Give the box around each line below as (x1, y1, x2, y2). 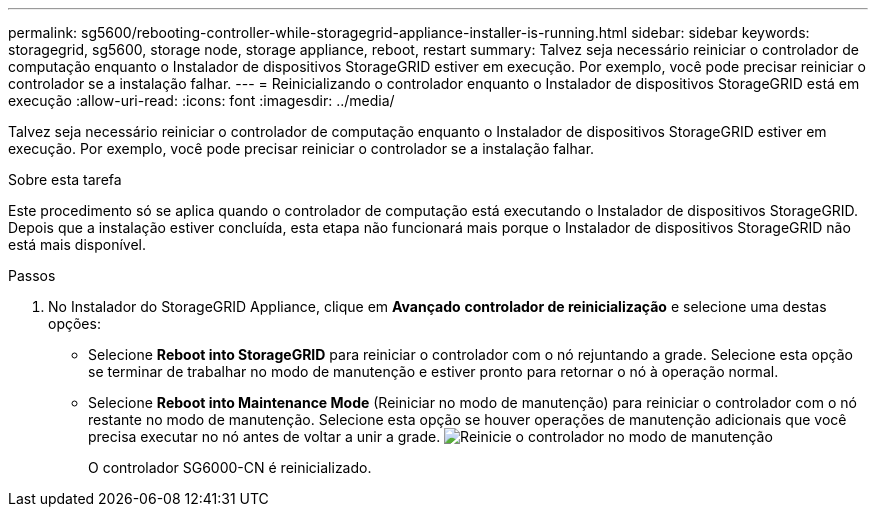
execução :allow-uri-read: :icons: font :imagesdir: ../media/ (8, 92, 395, 109)
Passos (8, 267, 56, 284)
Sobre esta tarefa (8, 171, 122, 188)
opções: (48, 315, 101, 332)
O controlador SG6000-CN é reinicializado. (88, 459, 372, 476)
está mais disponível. (8, 236, 147, 253)
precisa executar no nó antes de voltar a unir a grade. (88, 428, 441, 445)
